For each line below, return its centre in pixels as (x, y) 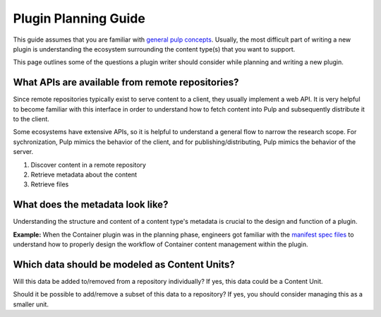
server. (23, 152)
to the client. (31, 119)
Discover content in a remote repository (88, 165)
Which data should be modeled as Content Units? (124, 264)
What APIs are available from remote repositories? (126, 82)
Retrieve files (50, 184)
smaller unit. (31, 304)
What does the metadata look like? (91, 205)
